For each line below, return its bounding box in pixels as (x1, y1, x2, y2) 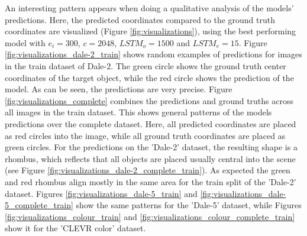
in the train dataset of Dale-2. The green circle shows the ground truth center (5, 59, 286, 72)
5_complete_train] (5, 199, 73, 211)
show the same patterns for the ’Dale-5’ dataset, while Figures (76, 199, 302, 211)
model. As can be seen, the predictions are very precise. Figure (5, 83, 232, 95)
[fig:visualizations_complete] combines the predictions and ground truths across (5, 94, 294, 106)
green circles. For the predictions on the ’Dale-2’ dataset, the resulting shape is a (5, 141, 298, 153)
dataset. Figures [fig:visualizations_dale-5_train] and (5, 187, 198, 199)
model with (5, 36, 46, 49)
